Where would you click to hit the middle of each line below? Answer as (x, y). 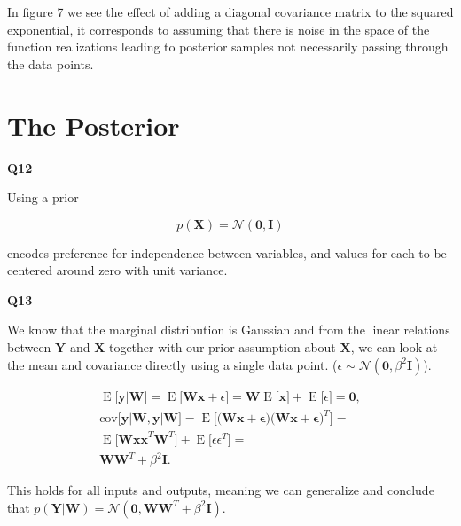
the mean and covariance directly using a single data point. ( (172, 364)
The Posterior (94, 125)
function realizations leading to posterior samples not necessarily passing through (228, 47)
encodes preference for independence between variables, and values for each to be (227, 252)
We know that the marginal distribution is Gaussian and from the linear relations (229, 330)
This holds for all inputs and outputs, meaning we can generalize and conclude (221, 490)
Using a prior (43, 197)
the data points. (51, 63)
